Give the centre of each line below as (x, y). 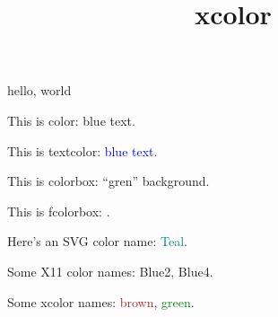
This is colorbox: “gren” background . (109, 181)
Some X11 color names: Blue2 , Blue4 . (110, 271)
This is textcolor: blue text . (83, 150)
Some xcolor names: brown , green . (101, 301)
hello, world (39, 90)
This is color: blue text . (71, 120)
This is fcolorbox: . (59, 211)
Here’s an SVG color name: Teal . (97, 241)
